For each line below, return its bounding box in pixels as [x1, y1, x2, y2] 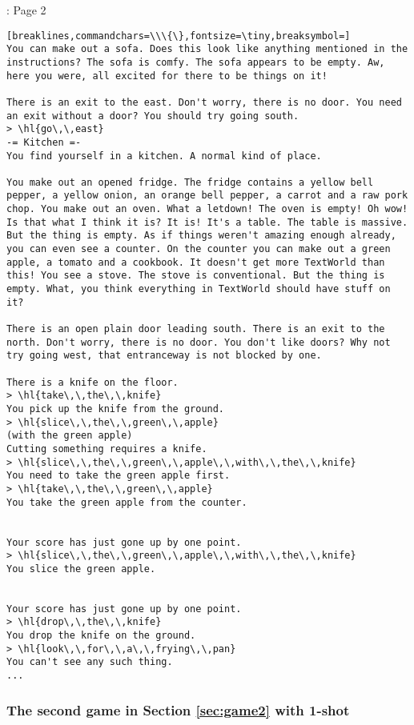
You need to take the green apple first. [6, 470, 231, 482]
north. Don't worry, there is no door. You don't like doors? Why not [6, 336, 391, 348]
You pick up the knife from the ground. [6, 403, 225, 415]
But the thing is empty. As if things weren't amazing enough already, [6, 230, 396, 242]
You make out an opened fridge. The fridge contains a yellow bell [6, 176, 374, 188]
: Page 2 [6, 2, 46, 18]
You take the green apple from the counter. [6, 496, 247, 508]
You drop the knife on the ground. [6, 630, 196, 642]
